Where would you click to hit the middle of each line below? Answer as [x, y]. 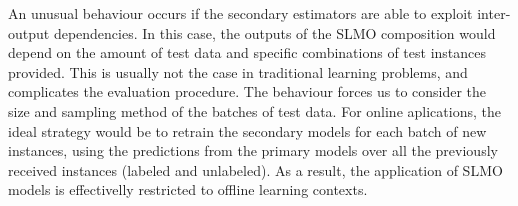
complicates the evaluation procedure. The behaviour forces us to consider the [247, 91]
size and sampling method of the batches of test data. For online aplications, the [254, 110]
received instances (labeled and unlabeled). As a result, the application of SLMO [255, 169]
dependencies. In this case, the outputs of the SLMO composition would [274, 32]
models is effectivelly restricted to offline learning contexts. [188, 189]
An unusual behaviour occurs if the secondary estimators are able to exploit [240, 13]
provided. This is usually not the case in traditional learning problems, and [238, 71]
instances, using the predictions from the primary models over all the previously [253, 150]
